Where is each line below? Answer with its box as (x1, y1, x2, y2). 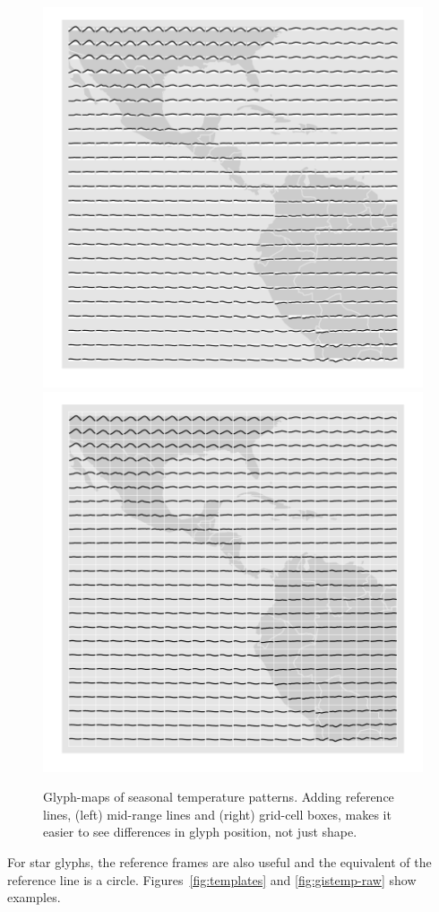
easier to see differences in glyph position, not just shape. (43, 822, 357, 841)
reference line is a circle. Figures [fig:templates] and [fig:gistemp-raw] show (7, 870, 417, 889)
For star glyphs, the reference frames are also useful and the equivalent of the (7, 852, 432, 871)
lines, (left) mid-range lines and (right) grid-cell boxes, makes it (43, 804, 392, 823)
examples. (7, 888, 61, 907)
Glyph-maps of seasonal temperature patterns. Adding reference (43, 787, 394, 806)
